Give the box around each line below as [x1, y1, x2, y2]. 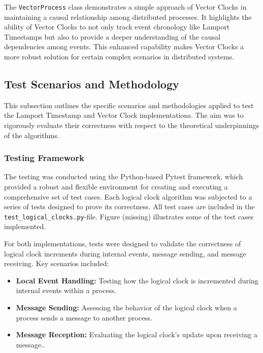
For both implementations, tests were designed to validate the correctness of [4, 238, 241, 249]
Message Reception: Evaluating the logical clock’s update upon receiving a [16, 329, 257, 340]
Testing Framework [4, 151, 84, 164]
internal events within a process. [16, 285, 117, 296]
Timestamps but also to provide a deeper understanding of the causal [4, 31, 220, 42]
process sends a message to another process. [16, 312, 153, 323]
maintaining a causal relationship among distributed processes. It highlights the [4, 11, 252, 22]
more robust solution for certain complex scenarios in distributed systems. [4, 51, 235, 62]
